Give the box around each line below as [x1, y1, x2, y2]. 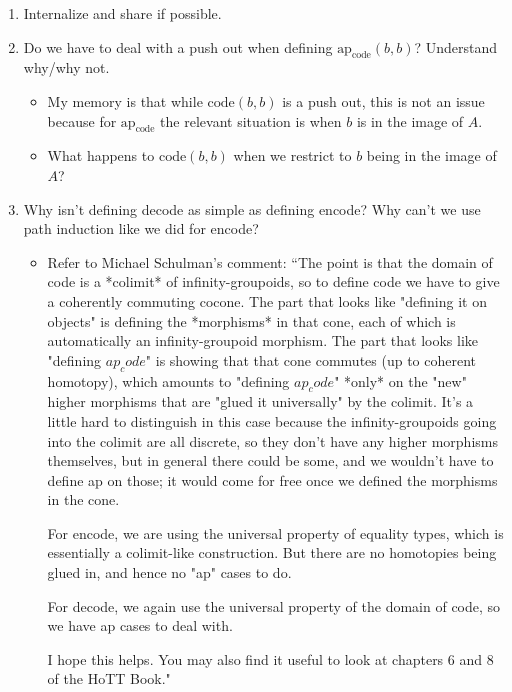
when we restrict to [233, 145, 352, 166]
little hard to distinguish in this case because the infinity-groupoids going [47, 410, 497, 431]
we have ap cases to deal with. [47, 615, 233, 636]
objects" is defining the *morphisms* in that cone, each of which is [47, 310, 456, 331]
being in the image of [366, 145, 497, 166]
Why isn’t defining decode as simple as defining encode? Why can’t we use [23, 198, 481, 219]
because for [47, 110, 117, 131]
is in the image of [356, 110, 464, 131]
